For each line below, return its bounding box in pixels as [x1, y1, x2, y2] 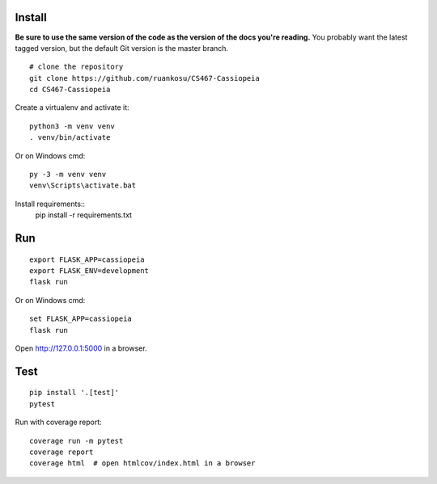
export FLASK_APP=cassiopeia [29, 255, 145, 264]
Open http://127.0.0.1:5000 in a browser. [15, 343, 147, 353]
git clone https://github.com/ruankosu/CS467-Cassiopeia [29, 74, 261, 82]
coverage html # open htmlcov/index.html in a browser [29, 459, 256, 468]
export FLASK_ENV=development [29, 267, 150, 275]
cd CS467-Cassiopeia [29, 85, 111, 95]
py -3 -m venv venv [29, 170, 107, 179]
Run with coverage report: [15, 417, 103, 427]
